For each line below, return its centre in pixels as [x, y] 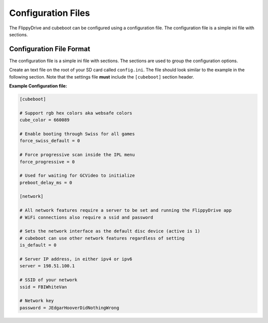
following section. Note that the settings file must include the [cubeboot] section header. [102, 77]
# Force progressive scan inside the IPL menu [77, 155]
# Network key [37, 301]
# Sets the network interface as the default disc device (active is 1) [110, 231]
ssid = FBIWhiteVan [43, 287]
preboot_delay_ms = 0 [46, 182]
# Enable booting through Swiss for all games [77, 134]
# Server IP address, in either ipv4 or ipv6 [76, 259]
